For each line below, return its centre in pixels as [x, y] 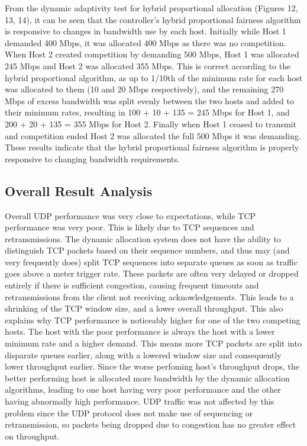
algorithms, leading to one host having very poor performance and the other [143, 389]
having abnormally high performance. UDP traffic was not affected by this [140, 401]
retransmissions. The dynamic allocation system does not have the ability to [143, 238]
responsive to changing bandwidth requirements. [92, 158]
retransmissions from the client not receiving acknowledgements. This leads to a [149, 296]
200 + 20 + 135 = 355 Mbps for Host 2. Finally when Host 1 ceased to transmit [151, 123]
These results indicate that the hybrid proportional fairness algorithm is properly [152, 147]
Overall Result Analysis [79, 190]
